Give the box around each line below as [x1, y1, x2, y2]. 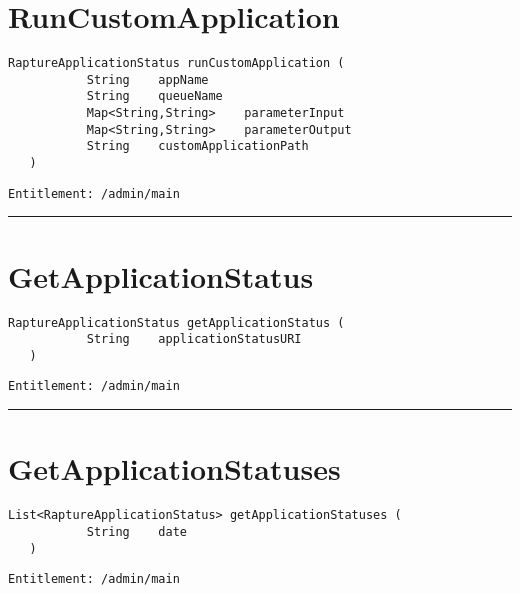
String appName [86, 72, 209, 87]
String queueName [86, 89, 223, 104]
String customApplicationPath [86, 139, 309, 154]
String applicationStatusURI [86, 332, 302, 347]
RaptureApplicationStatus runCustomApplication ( [8, 56, 345, 71]
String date [86, 524, 187, 539]
